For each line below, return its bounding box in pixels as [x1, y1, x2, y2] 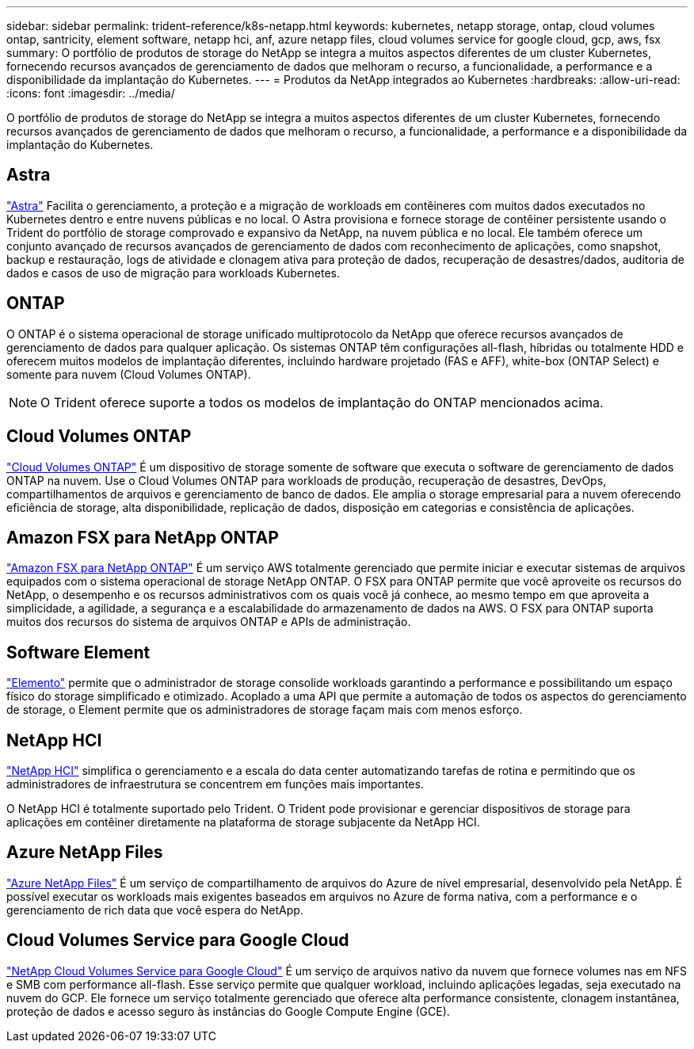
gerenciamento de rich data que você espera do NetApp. [6, 902, 303, 917]
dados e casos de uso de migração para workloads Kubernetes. [6, 265, 340, 280]
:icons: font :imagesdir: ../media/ [6, 86, 175, 100]
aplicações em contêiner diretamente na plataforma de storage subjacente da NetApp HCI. [6, 815, 480, 830]
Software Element [6, 642, 151, 662]
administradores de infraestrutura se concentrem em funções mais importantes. [6, 777, 424, 792]
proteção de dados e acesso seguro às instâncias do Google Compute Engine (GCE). [6, 1004, 450, 1018]
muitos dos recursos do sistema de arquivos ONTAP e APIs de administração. [6, 615, 411, 629]
